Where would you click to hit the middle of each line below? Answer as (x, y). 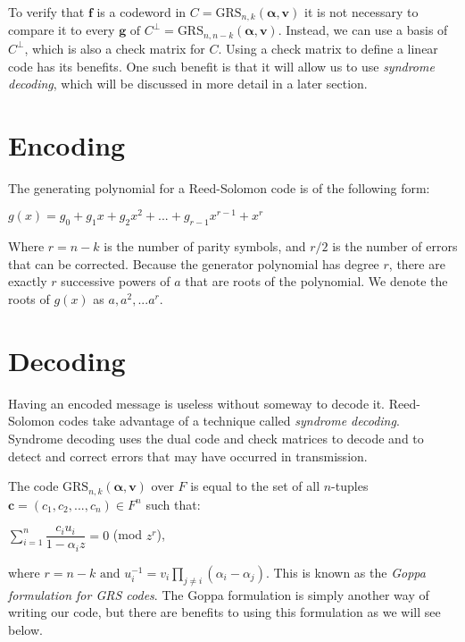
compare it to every (62, 30)
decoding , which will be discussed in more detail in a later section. (188, 84)
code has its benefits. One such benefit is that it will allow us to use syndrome (221, 66)
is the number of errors (395, 246)
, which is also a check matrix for (115, 48)
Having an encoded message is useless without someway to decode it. (197, 403)
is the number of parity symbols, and (205, 246)
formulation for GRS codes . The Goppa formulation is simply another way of (219, 594)
